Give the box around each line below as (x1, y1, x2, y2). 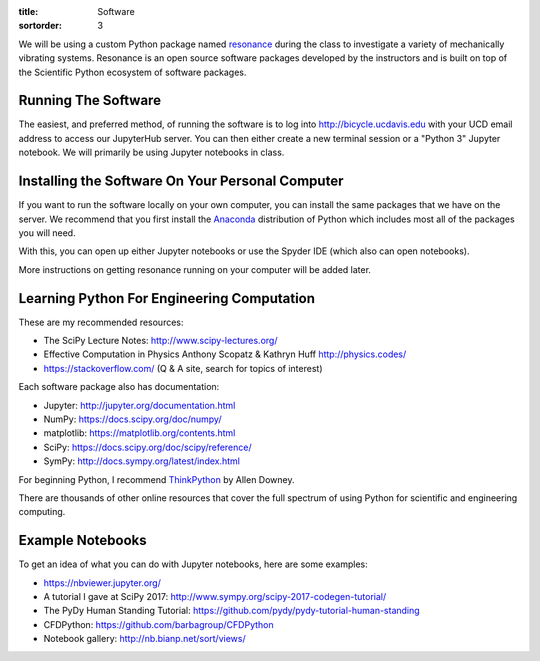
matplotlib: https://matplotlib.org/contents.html (43, 427, 236, 439)
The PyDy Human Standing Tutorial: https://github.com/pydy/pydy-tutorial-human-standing (43, 605, 420, 617)
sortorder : (18, 20, 62, 32)
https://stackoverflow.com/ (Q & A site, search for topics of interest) (43, 362, 323, 374)
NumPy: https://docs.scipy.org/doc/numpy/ (43, 413, 222, 425)
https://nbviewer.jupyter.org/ (43, 576, 162, 589)
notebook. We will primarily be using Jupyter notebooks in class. (18, 146, 285, 159)
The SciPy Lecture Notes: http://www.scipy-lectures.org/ (43, 335, 278, 347)
